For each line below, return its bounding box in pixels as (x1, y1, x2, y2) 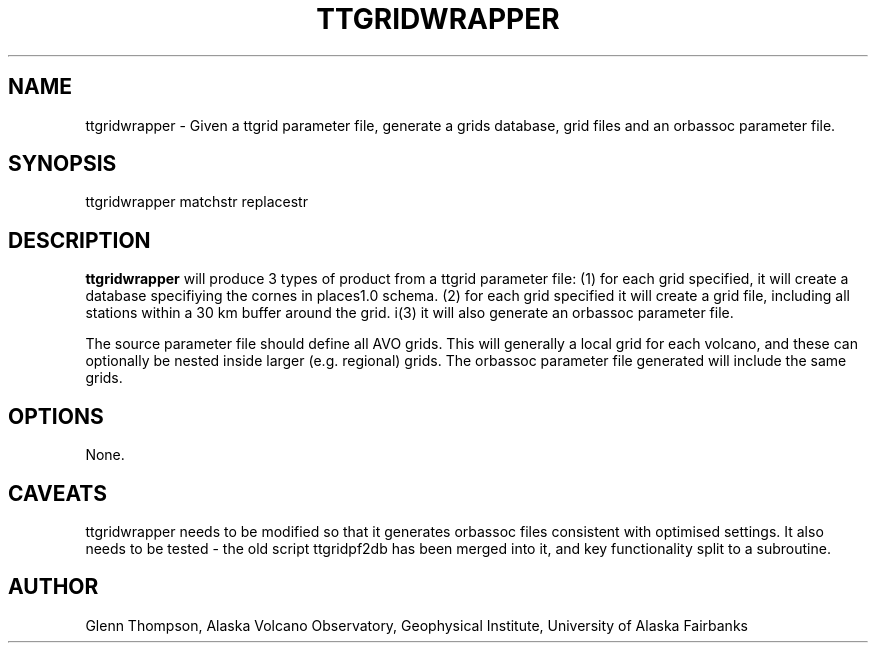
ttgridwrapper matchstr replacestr (85, 193, 308, 211)
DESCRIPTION (8, 227, 151, 253)
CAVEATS (8, 480, 107, 506)
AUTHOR (8, 574, 99, 600)
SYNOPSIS (8, 151, 117, 177)
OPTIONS (8, 403, 104, 429)
